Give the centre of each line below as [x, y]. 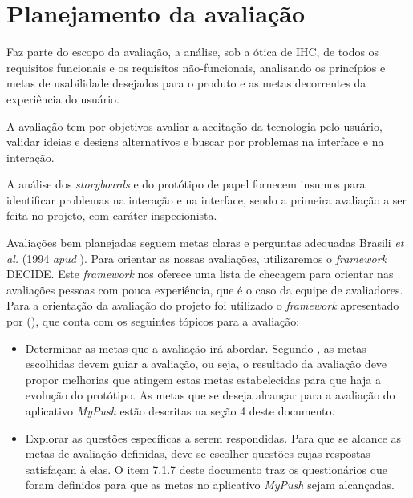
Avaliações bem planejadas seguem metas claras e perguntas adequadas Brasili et [205, 243]
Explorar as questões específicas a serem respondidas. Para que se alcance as [213, 437]
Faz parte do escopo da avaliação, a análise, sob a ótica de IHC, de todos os [193, 52]
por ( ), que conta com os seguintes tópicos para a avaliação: [153, 321]
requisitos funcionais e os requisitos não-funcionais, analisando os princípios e [196, 67]
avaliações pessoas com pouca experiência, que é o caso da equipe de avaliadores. [205, 289]
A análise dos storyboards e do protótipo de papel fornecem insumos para [186, 184]
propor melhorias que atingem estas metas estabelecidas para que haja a [203, 379]
